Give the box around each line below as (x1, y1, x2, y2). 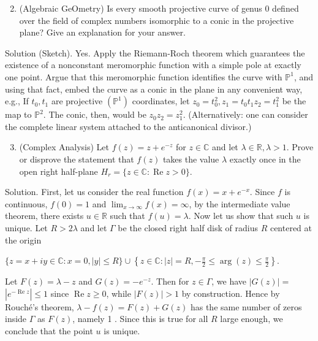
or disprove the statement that (19, 152, 134, 165)
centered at (270, 221, 312, 234)
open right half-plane (19, 164, 98, 177)
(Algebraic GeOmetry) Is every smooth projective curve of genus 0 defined (19, 2, 299, 14)
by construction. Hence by (181, 286, 280, 299)
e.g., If (5, 94, 29, 107)
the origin (5, 233, 42, 246)
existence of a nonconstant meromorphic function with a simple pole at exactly (5, 58, 301, 71)
